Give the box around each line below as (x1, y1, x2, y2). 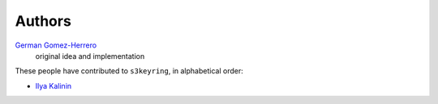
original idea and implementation (35, 51, 145, 60)
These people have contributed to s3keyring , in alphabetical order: (15, 66, 243, 76)
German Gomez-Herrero (15, 40, 97, 50)
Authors (15, 12, 72, 30)
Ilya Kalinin (35, 81, 72, 90)
